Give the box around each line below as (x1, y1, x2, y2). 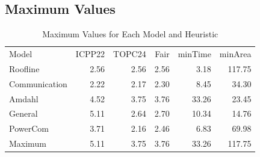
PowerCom (9, 122, 49, 135)
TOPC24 (113, 48, 146, 60)
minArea (219, 48, 252, 60)
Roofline (9, 62, 40, 75)
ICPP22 (75, 48, 105, 60)
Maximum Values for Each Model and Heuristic (42, 28, 218, 40)
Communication (9, 77, 67, 90)
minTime (178, 48, 211, 60)
